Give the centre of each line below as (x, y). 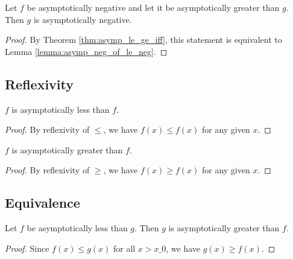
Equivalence (43, 203)
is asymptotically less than (61, 109)
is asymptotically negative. (83, 19)
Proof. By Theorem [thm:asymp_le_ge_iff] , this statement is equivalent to (143, 40)
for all (124, 248)
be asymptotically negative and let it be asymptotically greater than (153, 7)
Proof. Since (27, 248)
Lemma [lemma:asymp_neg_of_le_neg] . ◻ (86, 51)
